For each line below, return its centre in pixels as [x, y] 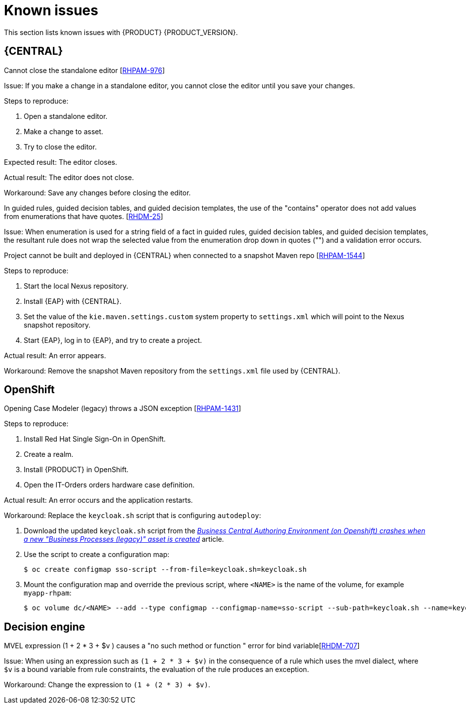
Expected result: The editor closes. [61, 162]
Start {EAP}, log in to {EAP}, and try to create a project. [113, 340]
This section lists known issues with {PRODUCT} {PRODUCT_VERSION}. [121, 32]
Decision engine [45, 627]
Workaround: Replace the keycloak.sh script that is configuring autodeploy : [133, 516]
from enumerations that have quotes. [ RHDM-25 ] [84, 216]
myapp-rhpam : [48, 593]
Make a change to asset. [64, 131]
